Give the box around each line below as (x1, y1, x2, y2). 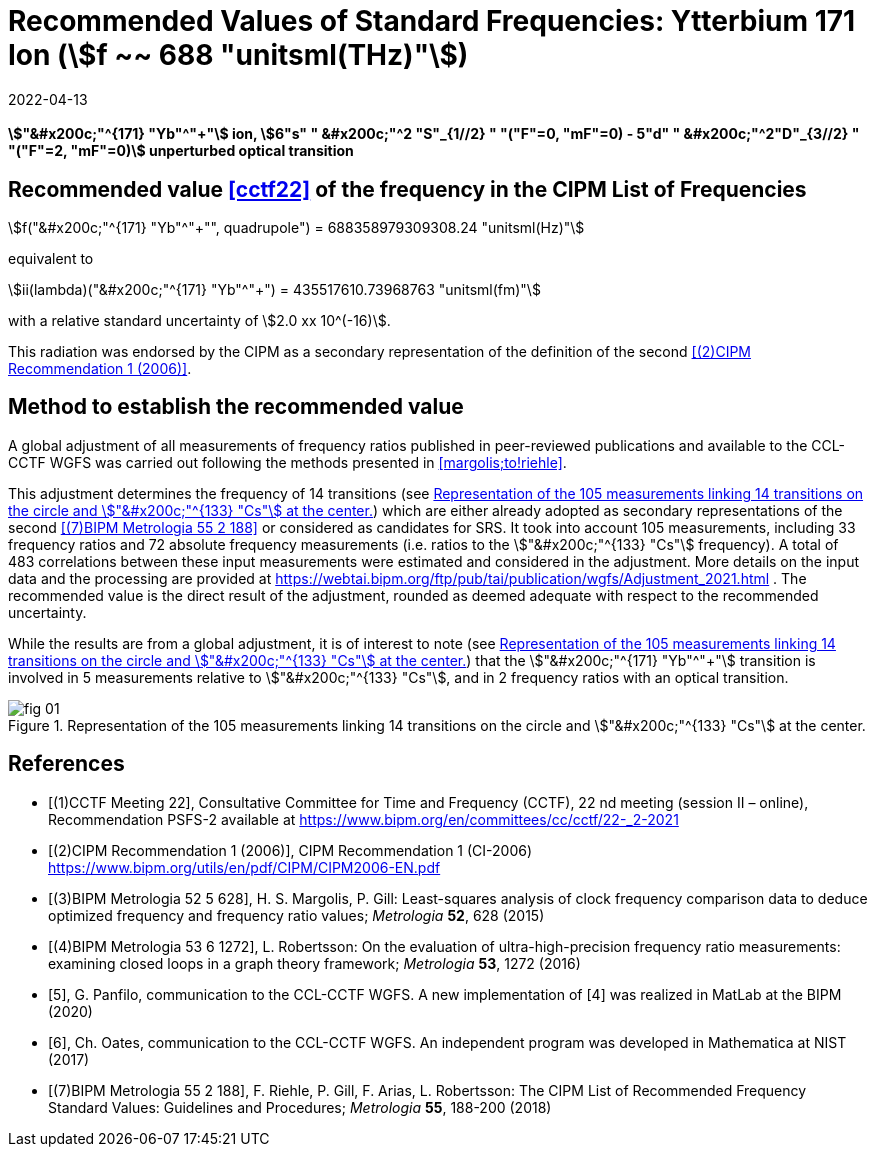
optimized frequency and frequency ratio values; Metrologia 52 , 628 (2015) (48, 906, 545, 924)
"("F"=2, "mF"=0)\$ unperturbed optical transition (8, 142, 354, 160)
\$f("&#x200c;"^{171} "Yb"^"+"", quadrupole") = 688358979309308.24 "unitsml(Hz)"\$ (8, 219, 585, 237)
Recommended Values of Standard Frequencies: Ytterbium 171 (8, 4, 856, 38)
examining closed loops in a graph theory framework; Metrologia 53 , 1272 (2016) (48, 954, 581, 972)
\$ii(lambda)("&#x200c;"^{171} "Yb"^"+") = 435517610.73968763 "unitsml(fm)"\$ (8, 281, 541, 299)
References (8, 751, 125, 777)
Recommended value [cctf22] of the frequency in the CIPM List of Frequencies (8, 176, 807, 202)
